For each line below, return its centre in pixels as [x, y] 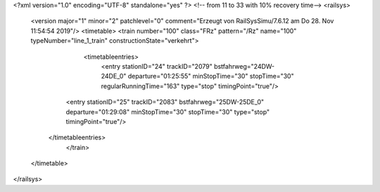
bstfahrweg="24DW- [244, 66]
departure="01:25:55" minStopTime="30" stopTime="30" [211, 76]
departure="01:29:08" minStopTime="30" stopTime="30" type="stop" [168, 111]
